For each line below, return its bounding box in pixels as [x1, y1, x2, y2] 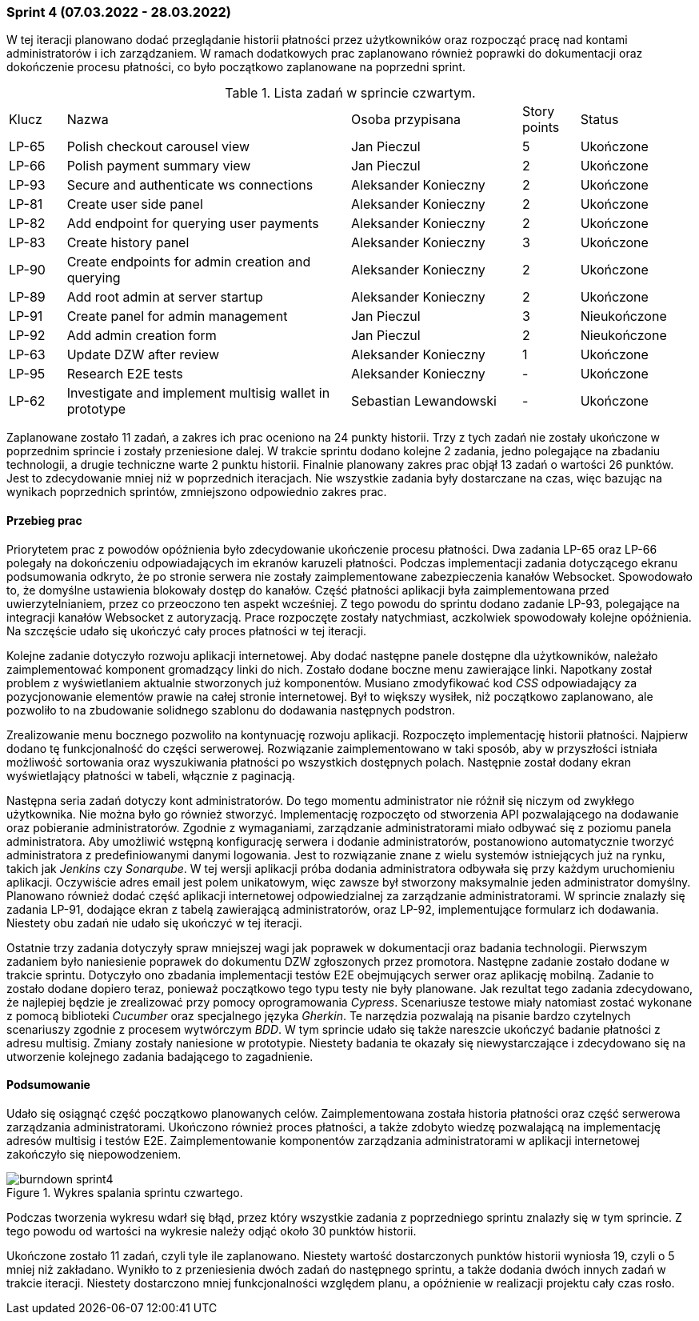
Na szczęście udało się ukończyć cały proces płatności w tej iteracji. [6, 623, 367, 638]
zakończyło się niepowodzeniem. [6, 1147, 182, 1161]
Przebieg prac [6, 513, 82, 527]
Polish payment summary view [66, 158, 251, 174]
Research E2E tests [66, 366, 183, 382]
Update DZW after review [66, 346, 219, 363]
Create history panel [66, 234, 190, 251]
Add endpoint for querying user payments [66, 215, 319, 232]
